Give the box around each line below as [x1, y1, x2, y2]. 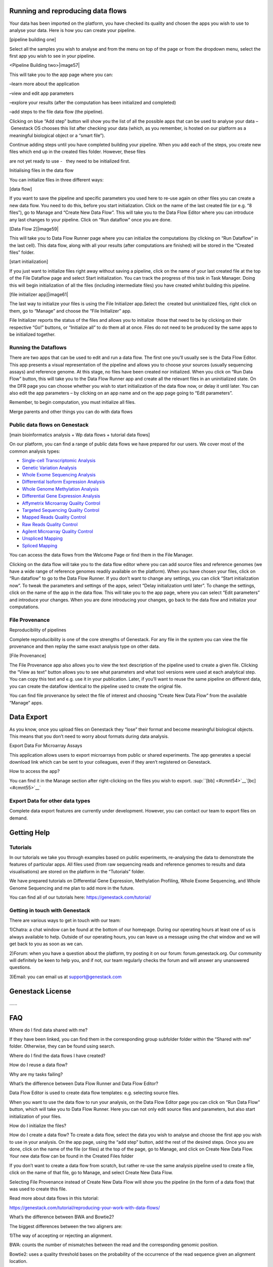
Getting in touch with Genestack [9, 907, 90, 914]
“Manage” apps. [9, 699, 43, 705]
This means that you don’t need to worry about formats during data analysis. [9, 733, 169, 739]
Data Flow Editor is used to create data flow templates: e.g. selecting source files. [9, 1090, 179, 1096]
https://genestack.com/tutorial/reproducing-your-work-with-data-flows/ [9, 1204, 160, 1211]
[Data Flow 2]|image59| [9, 226, 59, 232]
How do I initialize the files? [9, 1123, 67, 1129]
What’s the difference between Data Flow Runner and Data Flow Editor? [9, 1080, 159, 1087]
